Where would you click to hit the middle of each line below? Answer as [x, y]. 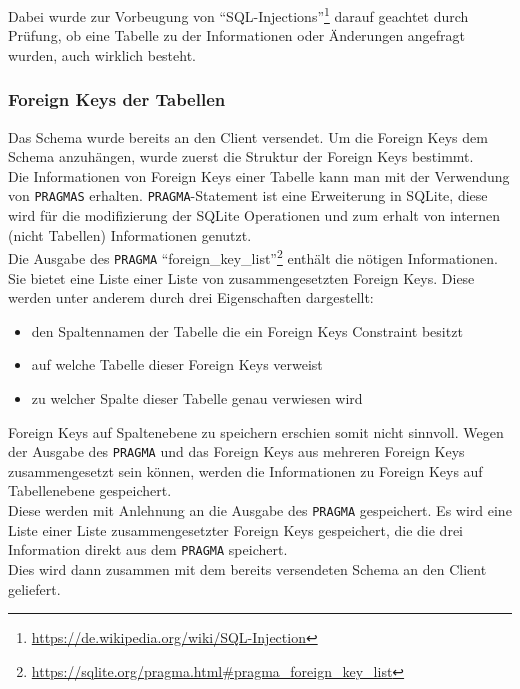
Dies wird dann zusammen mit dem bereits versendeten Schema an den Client [247, 568]
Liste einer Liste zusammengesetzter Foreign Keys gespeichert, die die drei [235, 529]
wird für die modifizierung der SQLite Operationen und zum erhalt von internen [254, 215]
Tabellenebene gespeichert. [90, 490]
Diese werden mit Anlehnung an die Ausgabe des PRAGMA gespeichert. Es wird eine [260, 510]
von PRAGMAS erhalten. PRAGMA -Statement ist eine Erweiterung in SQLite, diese [248, 195]
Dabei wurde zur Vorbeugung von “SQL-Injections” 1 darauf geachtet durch [238, 14]
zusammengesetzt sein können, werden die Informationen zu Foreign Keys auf [245, 470]
